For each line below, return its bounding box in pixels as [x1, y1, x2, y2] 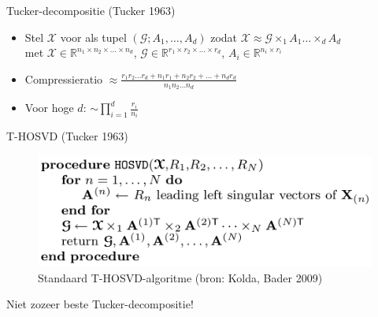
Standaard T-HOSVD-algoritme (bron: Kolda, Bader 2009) [38, 269, 323, 285]
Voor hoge [24, 99, 74, 116]
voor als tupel [60, 28, 127, 45]
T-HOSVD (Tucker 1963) [6, 128, 128, 144]
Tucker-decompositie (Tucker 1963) [6, 2, 176, 18]
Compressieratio [24, 70, 103, 87]
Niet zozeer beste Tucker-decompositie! [6, 296, 194, 312]
